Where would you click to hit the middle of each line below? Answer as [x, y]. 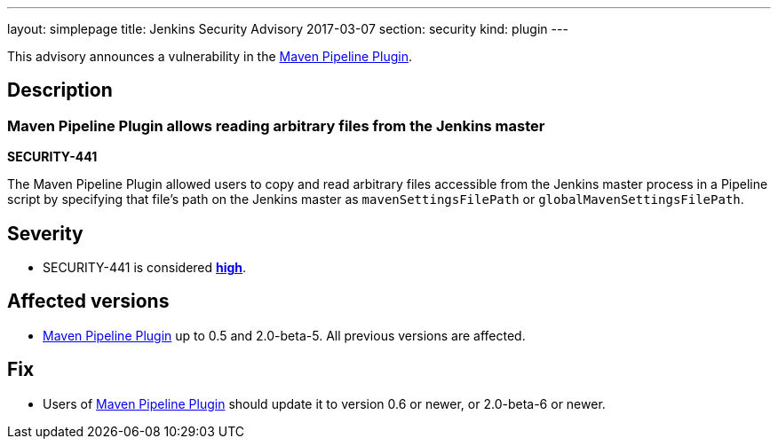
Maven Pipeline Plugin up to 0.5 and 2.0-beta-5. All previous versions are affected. [284, 335]
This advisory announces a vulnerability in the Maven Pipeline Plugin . [210, 56]
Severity [45, 233]
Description [60, 90]
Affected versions [88, 301]
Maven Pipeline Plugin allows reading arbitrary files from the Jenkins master [276, 125]
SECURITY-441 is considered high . [145, 268]
